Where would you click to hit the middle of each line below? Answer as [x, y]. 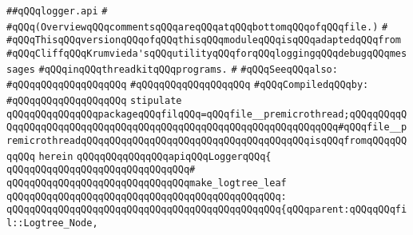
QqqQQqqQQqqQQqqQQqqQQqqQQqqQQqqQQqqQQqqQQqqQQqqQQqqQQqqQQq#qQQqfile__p [207, 127]
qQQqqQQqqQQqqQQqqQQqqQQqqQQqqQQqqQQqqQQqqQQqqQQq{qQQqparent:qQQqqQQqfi [207, 210]
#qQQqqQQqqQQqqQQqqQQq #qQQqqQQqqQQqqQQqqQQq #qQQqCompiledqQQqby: [188, 85]
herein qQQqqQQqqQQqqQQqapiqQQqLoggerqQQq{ [155, 156]
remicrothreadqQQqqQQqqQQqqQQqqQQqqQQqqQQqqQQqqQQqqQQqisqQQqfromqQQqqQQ [207, 140]
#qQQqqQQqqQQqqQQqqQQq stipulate [94, 100]
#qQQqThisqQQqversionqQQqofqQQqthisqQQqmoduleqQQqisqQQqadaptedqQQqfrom [204, 40]
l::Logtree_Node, [52, 223]
